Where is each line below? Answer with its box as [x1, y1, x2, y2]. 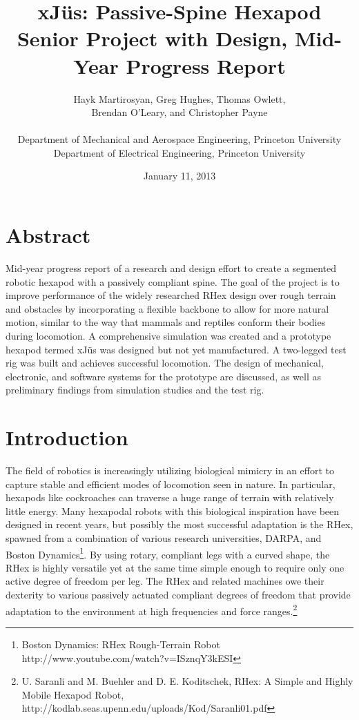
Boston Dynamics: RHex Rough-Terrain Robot [21, 636, 220, 651]
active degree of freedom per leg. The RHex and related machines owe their [6, 574, 324, 588]
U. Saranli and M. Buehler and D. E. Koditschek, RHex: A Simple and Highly [21, 674, 353, 688]
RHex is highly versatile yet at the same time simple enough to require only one [6, 560, 345, 574]
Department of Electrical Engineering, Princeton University [53, 145, 306, 159]
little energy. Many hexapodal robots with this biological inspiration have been [6, 503, 340, 518]
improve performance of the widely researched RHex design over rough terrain [6, 288, 336, 302]
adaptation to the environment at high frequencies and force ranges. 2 [6, 601, 298, 618]
